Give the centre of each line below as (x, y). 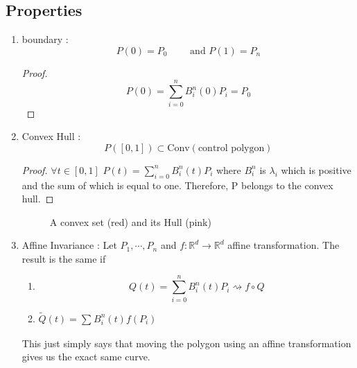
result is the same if (64, 258)
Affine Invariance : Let (69, 245)
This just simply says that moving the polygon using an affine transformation (186, 343)
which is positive (316, 169)
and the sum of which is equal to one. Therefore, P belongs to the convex (177, 185)
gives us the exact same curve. (86, 357)
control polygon (231, 148)
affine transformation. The (284, 245)
